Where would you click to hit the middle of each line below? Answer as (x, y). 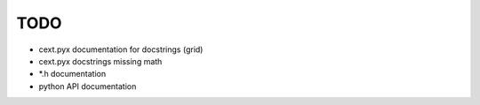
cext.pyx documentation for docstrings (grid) (121, 49)
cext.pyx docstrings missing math (100, 61)
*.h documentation (72, 74)
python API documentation (88, 86)
